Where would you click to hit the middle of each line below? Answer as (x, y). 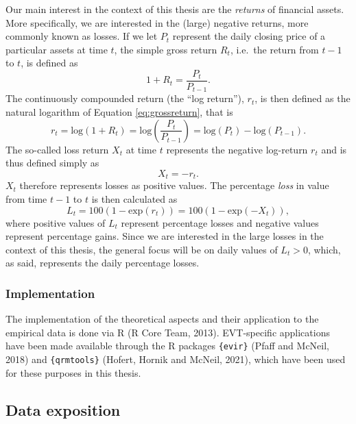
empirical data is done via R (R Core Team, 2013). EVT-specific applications (168, 332)
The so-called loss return (57, 149)
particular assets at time (57, 49)
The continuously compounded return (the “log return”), (125, 98)
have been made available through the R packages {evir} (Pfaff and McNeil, (168, 346)
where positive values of (56, 222)
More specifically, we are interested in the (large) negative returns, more (157, 22)
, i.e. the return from (274, 49)
